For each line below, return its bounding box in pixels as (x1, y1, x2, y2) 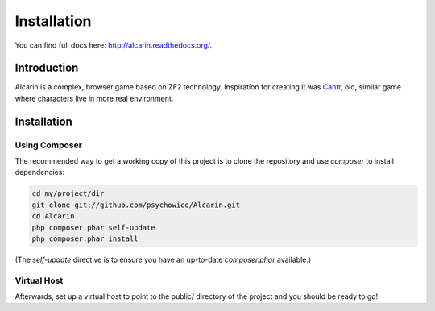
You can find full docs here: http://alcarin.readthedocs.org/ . (14, 40, 213, 50)
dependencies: (14, 168, 64, 177)
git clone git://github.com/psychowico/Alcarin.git (31, 200, 241, 209)
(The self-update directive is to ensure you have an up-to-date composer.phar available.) (14, 255, 312, 264)
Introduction (14, 61, 79, 75)
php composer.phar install (31, 234, 139, 243)
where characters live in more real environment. (14, 93, 174, 103)
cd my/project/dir (31, 189, 105, 198)
